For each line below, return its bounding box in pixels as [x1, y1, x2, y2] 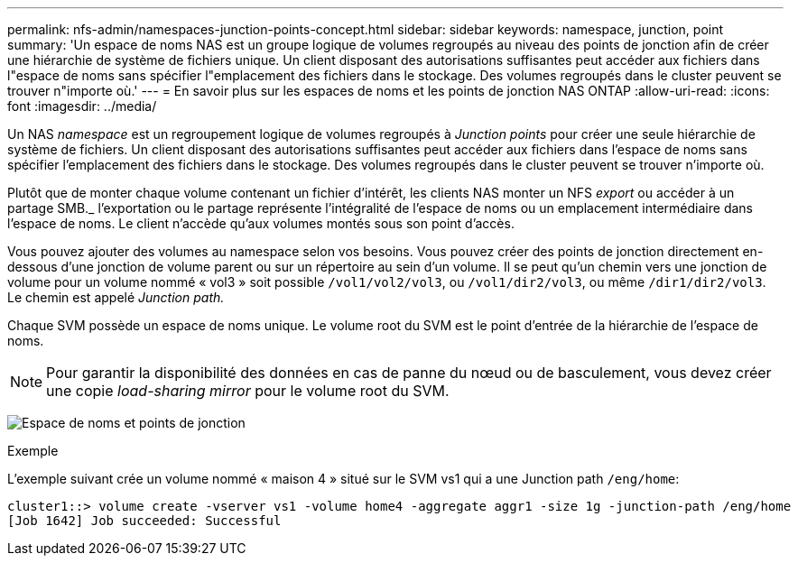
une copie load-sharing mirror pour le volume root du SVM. [46, 382, 450, 400]
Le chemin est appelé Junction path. [7, 290, 225, 305]
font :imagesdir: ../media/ [7, 98, 157, 114]
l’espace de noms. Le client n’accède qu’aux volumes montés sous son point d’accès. [7, 216, 515, 231]
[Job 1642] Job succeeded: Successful [7, 513, 282, 528]
